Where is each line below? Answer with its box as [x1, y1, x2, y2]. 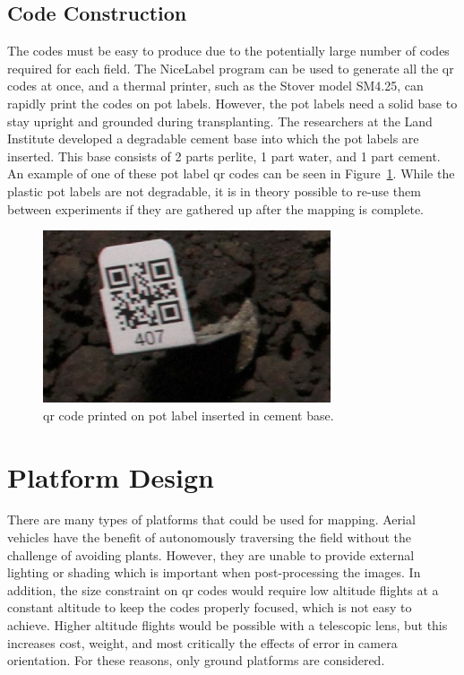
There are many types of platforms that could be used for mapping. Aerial [7, 510, 416, 529]
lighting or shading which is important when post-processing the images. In [7, 563, 421, 582]
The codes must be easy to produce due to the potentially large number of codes [7, 41, 450, 60]
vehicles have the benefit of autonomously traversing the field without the [7, 528, 412, 547]
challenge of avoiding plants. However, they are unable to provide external [7, 545, 415, 564]
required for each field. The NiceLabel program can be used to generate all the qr [7, 58, 454, 77]
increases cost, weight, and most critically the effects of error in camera [7, 633, 398, 652]
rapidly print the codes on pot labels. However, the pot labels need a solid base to [7, 93, 458, 112]
